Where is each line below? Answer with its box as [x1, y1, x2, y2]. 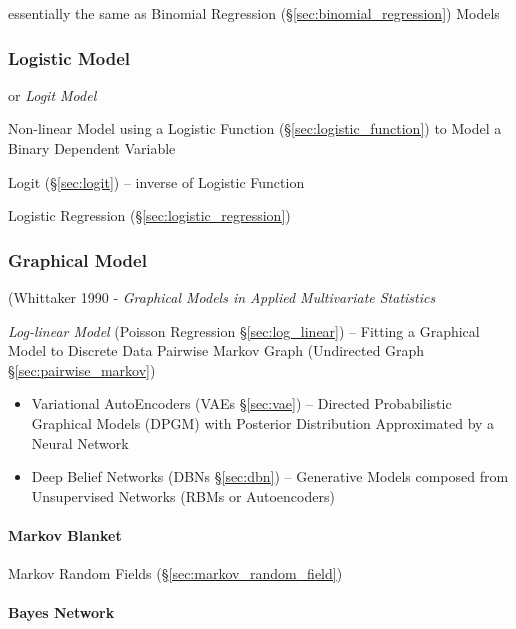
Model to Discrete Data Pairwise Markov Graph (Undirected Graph [8, 340, 425, 361]
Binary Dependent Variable [8, 138, 176, 158]
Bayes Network [8, 602, 115, 623]
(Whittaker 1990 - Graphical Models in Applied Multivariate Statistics [8, 287, 436, 307]
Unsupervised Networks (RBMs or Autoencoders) [31, 485, 335, 506]
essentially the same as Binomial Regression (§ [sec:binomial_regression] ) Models [8, 3, 500, 23]
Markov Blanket [8, 524, 122, 545]
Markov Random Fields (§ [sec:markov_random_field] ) [8, 563, 343, 584]
